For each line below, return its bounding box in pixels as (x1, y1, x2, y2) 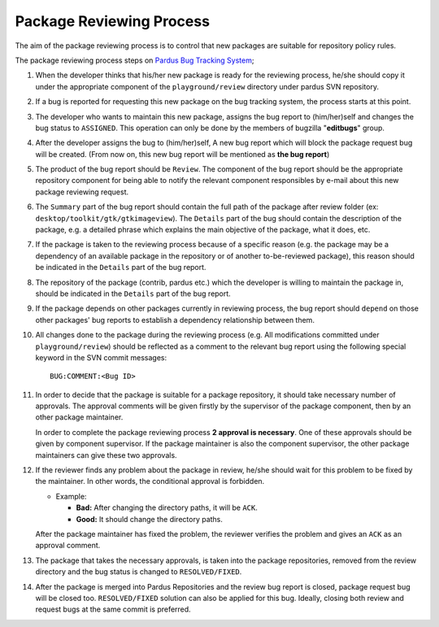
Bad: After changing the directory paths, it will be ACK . (76, 503, 258, 512)
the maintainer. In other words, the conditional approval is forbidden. (35, 477, 265, 486)
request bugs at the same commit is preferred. (35, 604, 191, 614)
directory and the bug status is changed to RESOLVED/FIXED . (35, 567, 242, 577)
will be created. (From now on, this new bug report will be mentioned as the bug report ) (35, 149, 330, 159)
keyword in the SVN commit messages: (35, 352, 167, 362)
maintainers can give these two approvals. (35, 450, 178, 459)
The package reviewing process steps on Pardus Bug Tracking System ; (15, 55, 254, 65)
